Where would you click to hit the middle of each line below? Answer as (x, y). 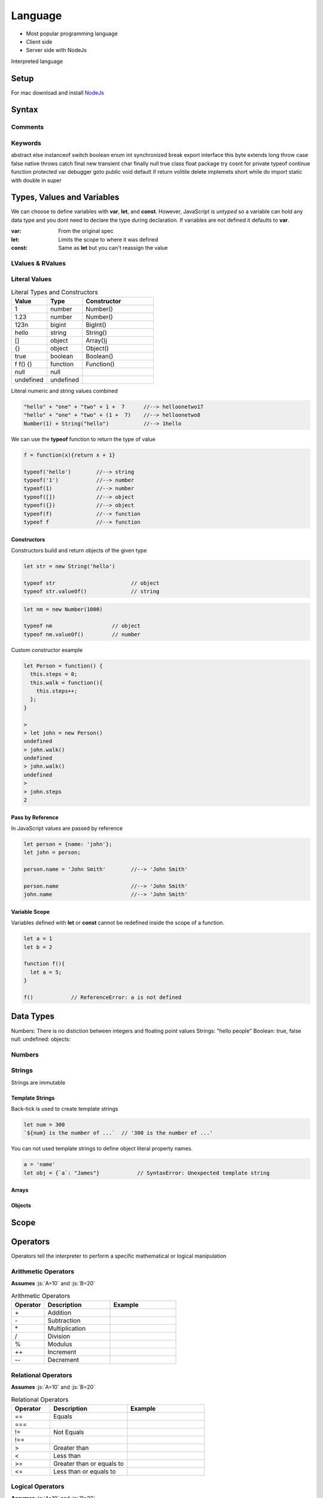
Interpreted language (37, 61)
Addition (60, 1313)
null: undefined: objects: (41, 1039)
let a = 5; (46, 972)
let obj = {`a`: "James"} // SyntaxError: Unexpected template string (147, 1173)
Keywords (26, 143)
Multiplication (67, 1328)
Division (59, 1336)
